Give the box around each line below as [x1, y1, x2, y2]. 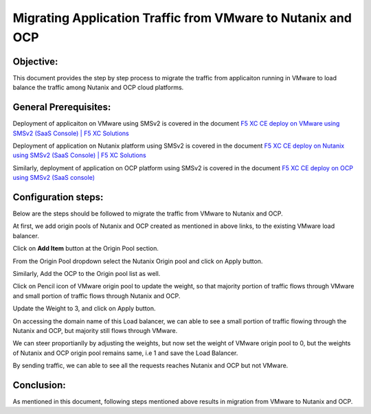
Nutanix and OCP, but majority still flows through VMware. [12, 326, 178, 334]
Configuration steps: [12, 191, 104, 203]
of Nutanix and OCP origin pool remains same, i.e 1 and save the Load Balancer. [12, 349, 238, 357]
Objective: [12, 56, 58, 67]
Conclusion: [12, 379, 67, 391]
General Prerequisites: [12, 102, 111, 113]
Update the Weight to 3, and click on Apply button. [12, 304, 156, 312]
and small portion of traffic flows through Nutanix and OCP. [12, 292, 181, 300]
